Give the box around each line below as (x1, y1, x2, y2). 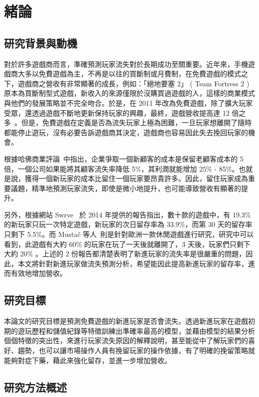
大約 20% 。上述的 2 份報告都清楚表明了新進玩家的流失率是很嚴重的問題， (4, 248, 246, 259)
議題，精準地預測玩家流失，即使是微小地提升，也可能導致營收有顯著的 (10, 183, 241, 193)
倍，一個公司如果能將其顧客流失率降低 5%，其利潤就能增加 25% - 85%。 (4, 163, 239, 174)
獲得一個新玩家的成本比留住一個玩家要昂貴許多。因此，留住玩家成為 (24, 173, 248, 184)
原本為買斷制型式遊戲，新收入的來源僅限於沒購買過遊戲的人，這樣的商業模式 (4, 88, 255, 98)
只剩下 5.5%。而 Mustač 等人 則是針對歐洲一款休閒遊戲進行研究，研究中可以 (4, 229, 254, 239)
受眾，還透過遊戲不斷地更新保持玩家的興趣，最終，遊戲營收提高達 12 (4, 107, 230, 118)
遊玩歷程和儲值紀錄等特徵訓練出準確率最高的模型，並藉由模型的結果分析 (17, 325, 255, 336)
